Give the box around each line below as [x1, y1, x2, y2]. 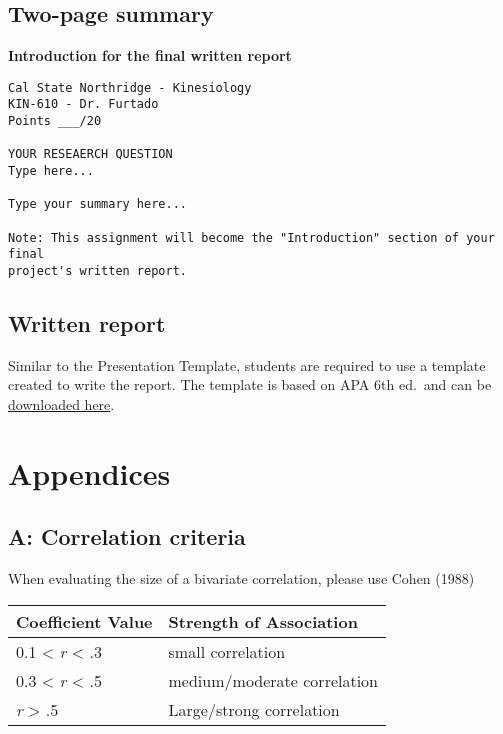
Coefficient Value [16, 609, 153, 633]
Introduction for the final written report [8, 45, 292, 66]
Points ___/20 [8, 114, 102, 129]
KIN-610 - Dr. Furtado [8, 97, 159, 112]
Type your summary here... [8, 197, 187, 212]
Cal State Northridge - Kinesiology [8, 80, 252, 95]
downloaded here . [8, 394, 115, 415]
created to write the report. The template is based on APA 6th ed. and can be [8, 374, 492, 395]
